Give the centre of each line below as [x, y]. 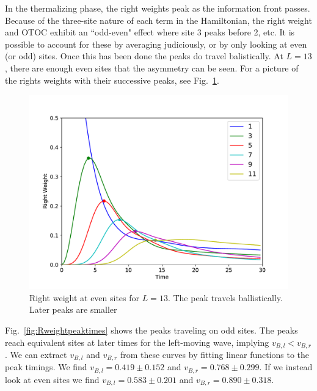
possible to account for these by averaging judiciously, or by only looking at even [156, 44]
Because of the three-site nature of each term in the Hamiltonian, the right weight [158, 20]
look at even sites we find [52, 379]
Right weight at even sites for [85, 297]
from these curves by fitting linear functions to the [215, 354]
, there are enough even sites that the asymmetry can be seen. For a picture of [152, 68]
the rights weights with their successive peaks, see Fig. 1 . [112, 80]
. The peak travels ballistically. [225, 297]
